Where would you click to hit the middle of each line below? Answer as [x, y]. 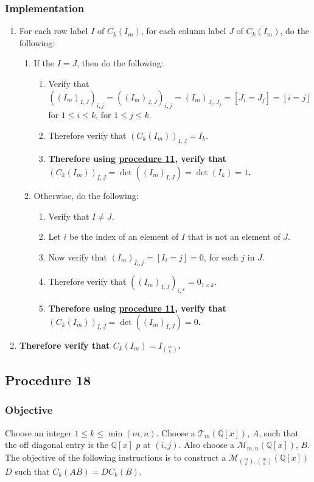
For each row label [54, 31]
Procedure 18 [48, 380]
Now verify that [78, 257]
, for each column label [183, 31]
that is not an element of [234, 236]
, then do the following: [120, 63]
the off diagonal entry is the [57, 445]
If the [44, 63]
